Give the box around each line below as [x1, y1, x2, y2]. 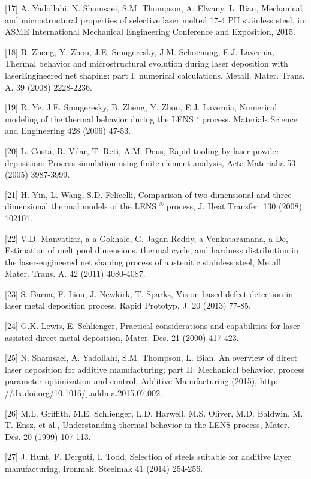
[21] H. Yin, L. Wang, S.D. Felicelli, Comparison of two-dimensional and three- [5, 188, 295, 200]
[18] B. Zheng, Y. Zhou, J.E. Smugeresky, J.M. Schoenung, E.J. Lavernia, [5, 45, 274, 58]
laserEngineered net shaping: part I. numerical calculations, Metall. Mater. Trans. [5, 68, 305, 81]
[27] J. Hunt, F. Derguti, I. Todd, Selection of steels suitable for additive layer [5, 450, 291, 463]
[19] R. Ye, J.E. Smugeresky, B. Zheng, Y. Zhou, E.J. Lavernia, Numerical [5, 101, 277, 113]
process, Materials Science [201, 112, 297, 125]
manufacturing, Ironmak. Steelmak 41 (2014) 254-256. [5, 462, 203, 474]
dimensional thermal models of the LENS [5, 200, 156, 212]
